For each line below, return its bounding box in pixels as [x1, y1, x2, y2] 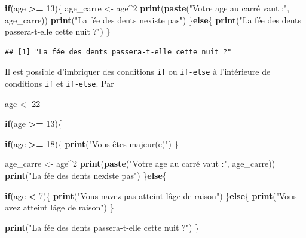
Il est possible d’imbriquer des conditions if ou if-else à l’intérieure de [5, 65, 271, 78]
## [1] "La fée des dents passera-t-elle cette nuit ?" [5, 47, 232, 56]
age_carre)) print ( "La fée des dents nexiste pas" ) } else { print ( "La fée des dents [5, 13, 302, 26]
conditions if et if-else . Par [5, 77, 114, 90]
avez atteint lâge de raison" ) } [5, 201, 114, 213]
